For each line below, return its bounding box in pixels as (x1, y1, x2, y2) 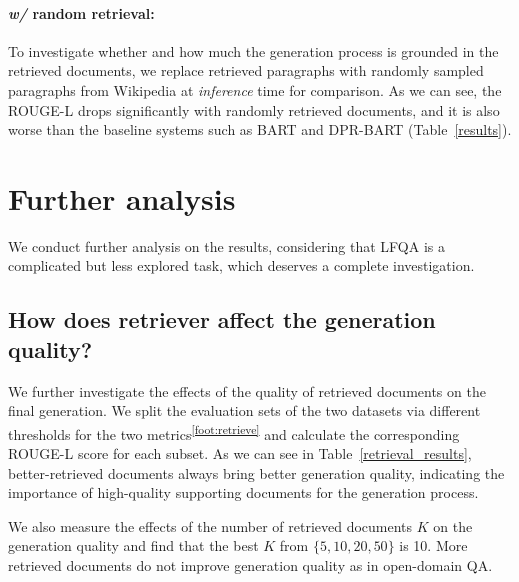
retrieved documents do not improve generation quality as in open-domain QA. (8, 555, 493, 576)
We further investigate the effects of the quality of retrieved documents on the (8, 380, 486, 401)
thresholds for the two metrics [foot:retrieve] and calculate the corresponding (8, 420, 460, 444)
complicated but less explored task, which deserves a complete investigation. (8, 255, 475, 276)
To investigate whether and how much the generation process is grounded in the (8, 40, 499, 61)
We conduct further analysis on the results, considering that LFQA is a (8, 235, 445, 256)
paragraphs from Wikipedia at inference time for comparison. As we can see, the (8, 79, 502, 100)
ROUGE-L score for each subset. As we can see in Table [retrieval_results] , (8, 443, 472, 464)
